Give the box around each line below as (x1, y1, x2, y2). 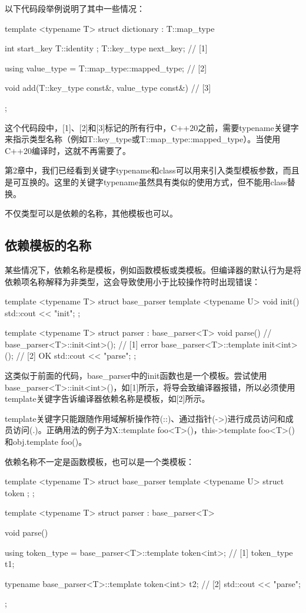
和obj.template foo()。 (5, 435, 87, 448)
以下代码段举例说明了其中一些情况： (5, 2, 145, 14)
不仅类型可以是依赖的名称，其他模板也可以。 (5, 207, 178, 219)
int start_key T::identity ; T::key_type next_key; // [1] (5, 42, 208, 54)
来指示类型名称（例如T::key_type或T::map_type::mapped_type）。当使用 (5, 133, 281, 145)
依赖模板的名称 (5, 236, 91, 254)
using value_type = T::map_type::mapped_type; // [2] (5, 61, 207, 74)
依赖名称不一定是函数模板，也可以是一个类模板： (5, 455, 194, 467)
